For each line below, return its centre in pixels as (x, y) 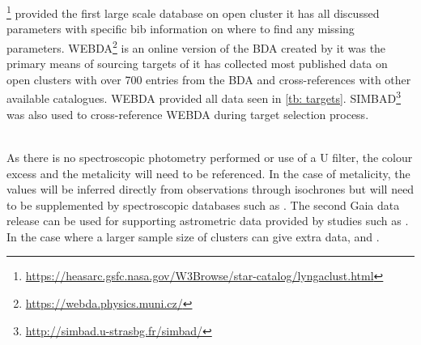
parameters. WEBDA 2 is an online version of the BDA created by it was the (196, 47)
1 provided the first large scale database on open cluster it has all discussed (193, 12)
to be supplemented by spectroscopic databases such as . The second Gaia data (203, 204)
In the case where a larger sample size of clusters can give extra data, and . (193, 236)
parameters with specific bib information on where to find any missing (181, 29)
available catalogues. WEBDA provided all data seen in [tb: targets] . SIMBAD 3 (204, 97)
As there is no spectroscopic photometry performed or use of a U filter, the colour (210, 157)
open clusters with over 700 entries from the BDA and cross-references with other (209, 79)
